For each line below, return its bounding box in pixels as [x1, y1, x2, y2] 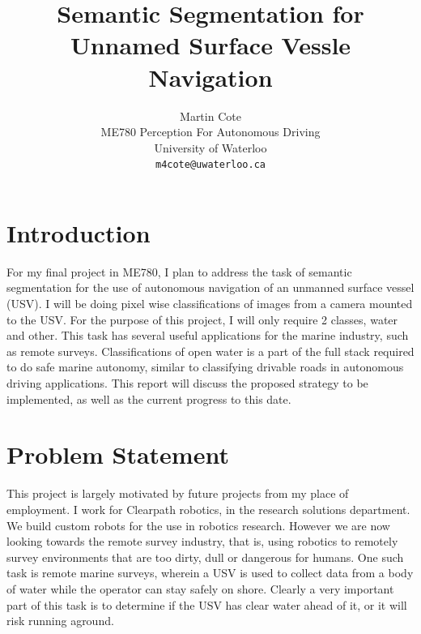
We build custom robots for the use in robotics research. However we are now [6, 516, 390, 533]
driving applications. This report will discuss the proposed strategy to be [6, 375, 368, 392]
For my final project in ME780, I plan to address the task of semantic [6, 263, 352, 280]
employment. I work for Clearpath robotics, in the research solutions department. [6, 500, 410, 517]
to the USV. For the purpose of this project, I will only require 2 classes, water [6, 311, 398, 328]
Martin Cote [180, 107, 241, 124]
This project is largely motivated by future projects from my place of [6, 485, 349, 502]
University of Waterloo [154, 139, 267, 156]
